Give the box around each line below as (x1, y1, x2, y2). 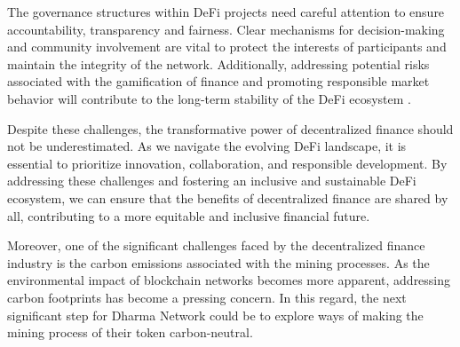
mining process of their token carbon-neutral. (7, 323, 253, 342)
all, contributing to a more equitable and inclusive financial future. (7, 206, 370, 225)
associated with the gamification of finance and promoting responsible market (7, 72, 430, 91)
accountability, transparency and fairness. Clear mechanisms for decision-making (7, 20, 445, 38)
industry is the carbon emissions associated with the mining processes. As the (7, 253, 430, 272)
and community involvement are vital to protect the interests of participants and (7, 37, 447, 56)
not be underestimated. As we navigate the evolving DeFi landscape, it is (7, 137, 407, 155)
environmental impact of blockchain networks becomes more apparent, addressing (7, 271, 451, 289)
